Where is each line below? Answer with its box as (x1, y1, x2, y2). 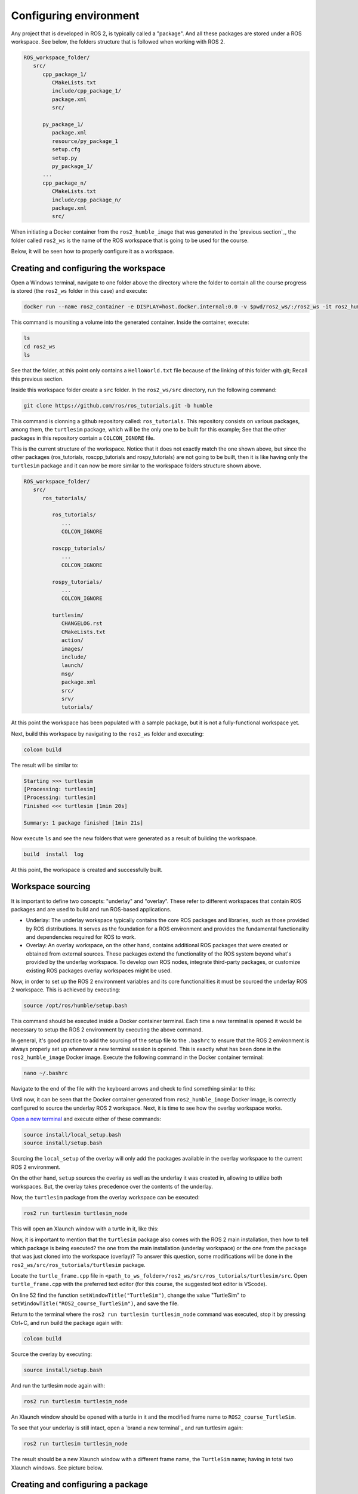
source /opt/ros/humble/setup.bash (23, 1002, 128, 1009)
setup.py (51, 154, 78, 161)
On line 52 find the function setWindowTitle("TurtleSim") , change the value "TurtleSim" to (11, 1291, 246, 1299)
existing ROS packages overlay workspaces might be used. (26, 967, 172, 974)
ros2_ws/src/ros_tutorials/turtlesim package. (11, 1261, 146, 1268)
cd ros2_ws (23, 343, 55, 350)
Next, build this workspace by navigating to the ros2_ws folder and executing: (11, 730, 204, 737)
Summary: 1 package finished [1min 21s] (23, 819, 143, 826)
